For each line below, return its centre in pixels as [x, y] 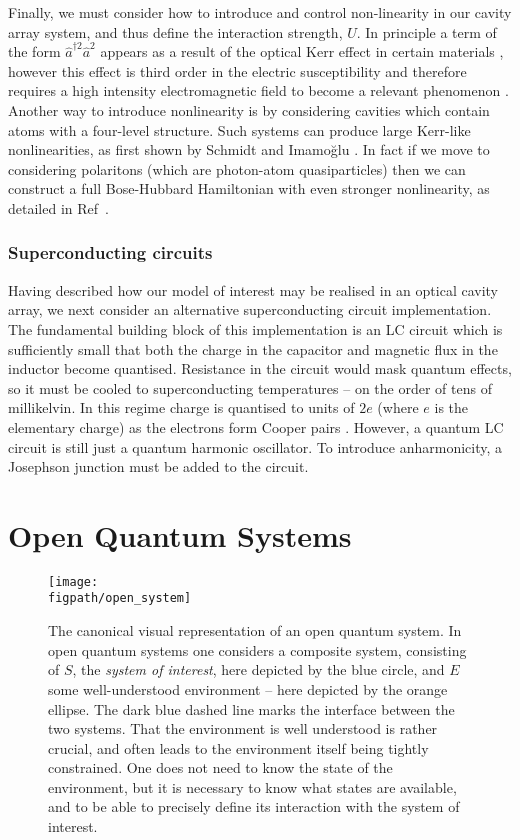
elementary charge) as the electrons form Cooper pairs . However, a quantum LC [256, 426]
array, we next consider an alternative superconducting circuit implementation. [250, 309]
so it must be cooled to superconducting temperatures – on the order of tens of [250, 387]
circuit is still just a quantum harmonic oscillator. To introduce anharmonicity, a [255, 446]
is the [451, 407]
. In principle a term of [426, 31]
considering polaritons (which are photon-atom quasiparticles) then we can [237, 168]
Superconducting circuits [110, 252]
